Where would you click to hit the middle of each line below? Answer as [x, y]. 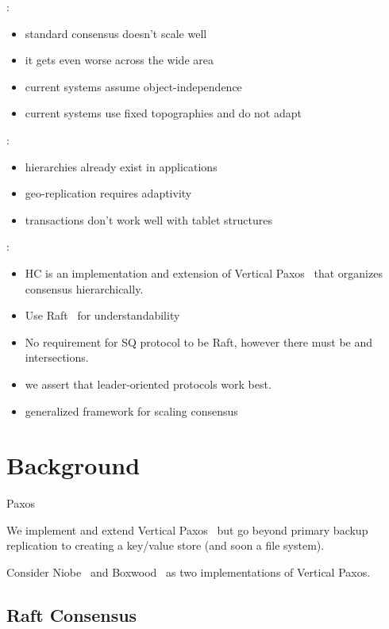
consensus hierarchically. [84, 288]
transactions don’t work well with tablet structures [148, 219]
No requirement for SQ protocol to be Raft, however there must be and [199, 341]
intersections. [57, 357]
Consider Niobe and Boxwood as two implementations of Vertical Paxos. [189, 572]
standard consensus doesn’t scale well [116, 33]
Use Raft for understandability [102, 315]
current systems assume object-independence [133, 86]
